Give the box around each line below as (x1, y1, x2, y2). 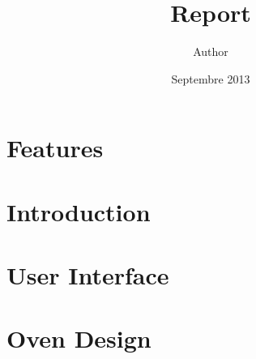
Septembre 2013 (171, 70, 250, 87)
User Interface (6, 259, 169, 292)
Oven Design (6, 322, 151, 355)
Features (6, 131, 104, 165)
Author (193, 43, 228, 60)
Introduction (6, 194, 151, 228)
